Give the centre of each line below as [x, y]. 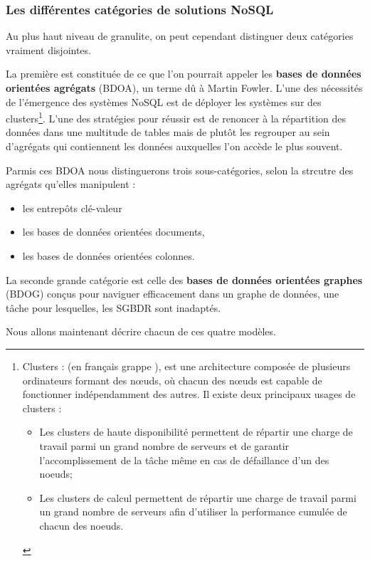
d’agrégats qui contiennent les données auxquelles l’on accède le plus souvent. [174, 146]
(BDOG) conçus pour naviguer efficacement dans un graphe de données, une [173, 294]
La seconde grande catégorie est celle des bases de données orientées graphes [184, 279]
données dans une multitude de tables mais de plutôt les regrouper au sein [168, 132]
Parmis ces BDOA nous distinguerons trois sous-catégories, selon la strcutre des [180, 170]
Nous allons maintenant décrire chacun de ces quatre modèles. [141, 331]
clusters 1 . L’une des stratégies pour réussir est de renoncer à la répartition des [176, 117]
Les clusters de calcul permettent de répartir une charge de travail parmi [198, 497]
